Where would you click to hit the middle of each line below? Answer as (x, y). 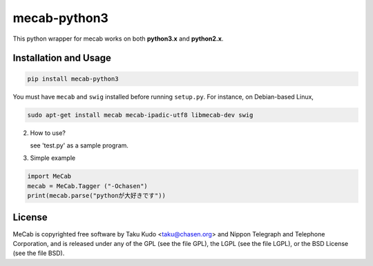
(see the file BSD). (39, 253)
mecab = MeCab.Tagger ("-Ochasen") (87, 186)
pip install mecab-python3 (73, 79)
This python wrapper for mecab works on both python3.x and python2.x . (118, 39)
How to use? (48, 133)
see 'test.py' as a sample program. (79, 145)
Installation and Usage (62, 58)
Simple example (53, 158)
